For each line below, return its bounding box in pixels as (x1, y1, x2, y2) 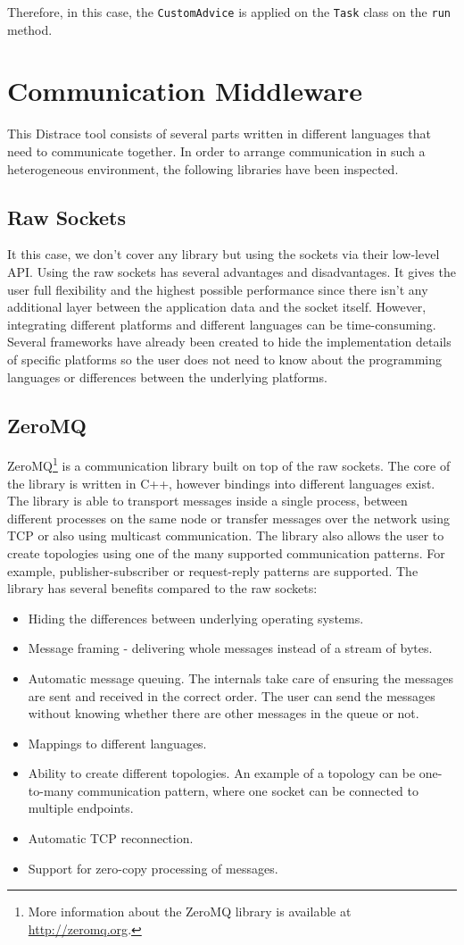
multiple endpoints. (28, 799, 134, 817)
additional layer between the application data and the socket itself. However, (7, 297, 427, 316)
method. (7, 20, 53, 38)
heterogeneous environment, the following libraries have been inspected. (7, 159, 399, 178)
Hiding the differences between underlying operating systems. (28, 608, 364, 627)
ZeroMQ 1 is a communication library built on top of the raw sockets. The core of (7, 454, 451, 474)
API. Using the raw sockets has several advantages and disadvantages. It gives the (7, 262, 456, 280)
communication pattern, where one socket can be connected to (78, 781, 419, 799)
